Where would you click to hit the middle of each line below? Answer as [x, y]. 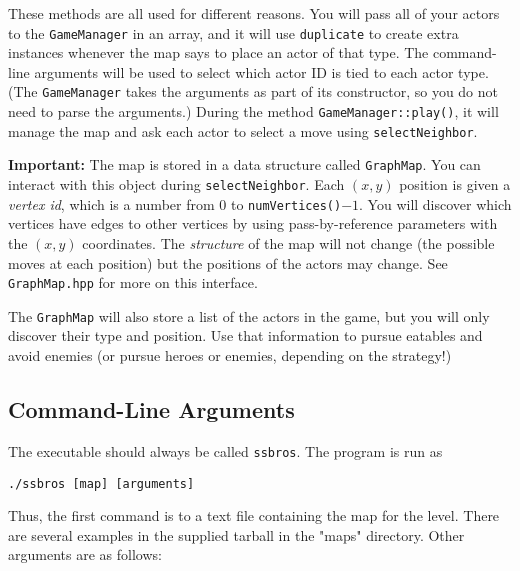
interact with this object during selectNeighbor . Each [176, 184]
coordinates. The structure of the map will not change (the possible [288, 242]
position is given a [455, 184]
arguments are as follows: [85, 554]
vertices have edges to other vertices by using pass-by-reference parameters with [253, 223]
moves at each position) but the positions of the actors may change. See [228, 262]
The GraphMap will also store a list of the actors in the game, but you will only [249, 315]
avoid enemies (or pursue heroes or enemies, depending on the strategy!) [230, 355]
